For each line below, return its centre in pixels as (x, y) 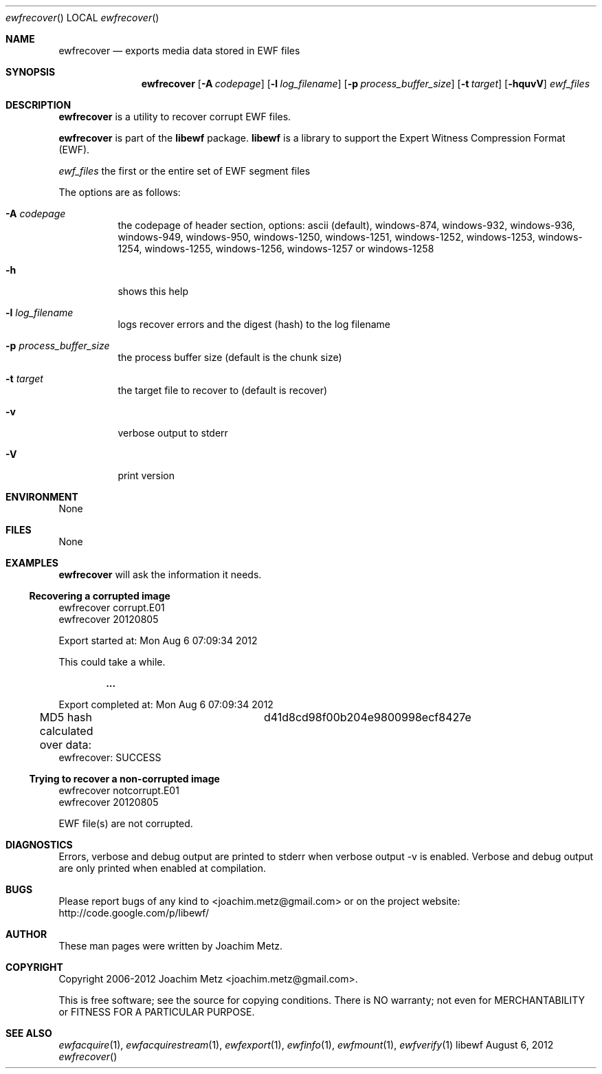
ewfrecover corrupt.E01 (112, 607)
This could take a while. (112, 662)
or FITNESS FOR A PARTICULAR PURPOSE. (157, 1012)
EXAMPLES (32, 563)
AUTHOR (26, 934)
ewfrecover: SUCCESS (110, 757)
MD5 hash (66, 717)
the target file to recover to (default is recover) (223, 390)
